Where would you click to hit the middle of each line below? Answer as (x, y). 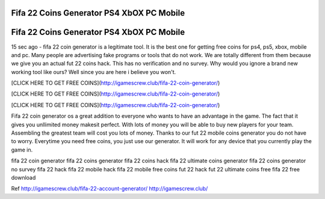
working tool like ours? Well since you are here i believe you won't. (94, 72)
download (23, 178)
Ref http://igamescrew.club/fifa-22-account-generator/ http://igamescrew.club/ (110, 189)
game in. (22, 150)
